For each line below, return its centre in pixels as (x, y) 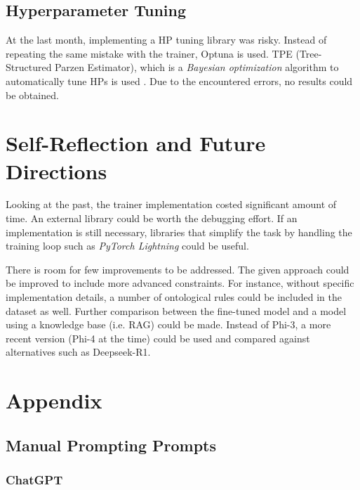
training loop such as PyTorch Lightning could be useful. (127, 246)
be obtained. (32, 95)
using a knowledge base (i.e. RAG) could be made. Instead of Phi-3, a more (168, 324)
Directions (56, 170)
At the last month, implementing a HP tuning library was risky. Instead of (166, 40)
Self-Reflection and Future (136, 143)
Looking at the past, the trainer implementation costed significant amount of (171, 204)
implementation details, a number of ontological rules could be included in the (174, 297)
